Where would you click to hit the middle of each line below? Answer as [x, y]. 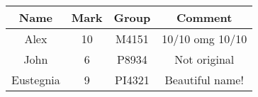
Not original [204, 59]
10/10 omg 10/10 [204, 39]
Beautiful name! [204, 80]
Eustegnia [36, 80]
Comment [204, 17]
